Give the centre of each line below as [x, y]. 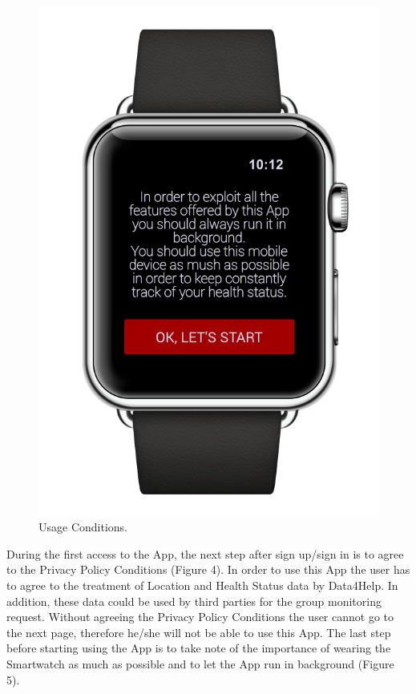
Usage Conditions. [83, 527]
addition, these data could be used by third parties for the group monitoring [194, 601]
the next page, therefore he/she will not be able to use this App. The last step [199, 632]
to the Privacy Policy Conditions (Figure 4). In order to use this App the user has [208, 569]
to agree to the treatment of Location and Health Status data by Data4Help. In [202, 585]
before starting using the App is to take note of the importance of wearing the [199, 648]
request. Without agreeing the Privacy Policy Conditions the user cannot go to [200, 617]
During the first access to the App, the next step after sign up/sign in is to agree [205, 553]
